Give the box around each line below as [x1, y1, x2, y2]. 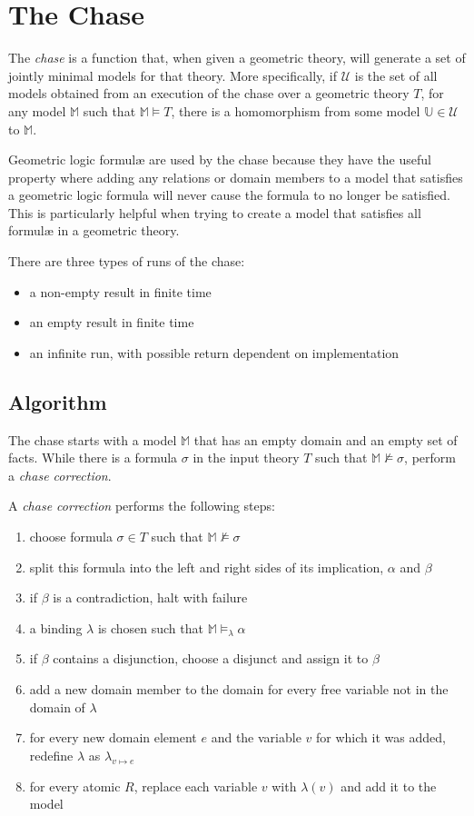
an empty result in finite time [29, 313, 194, 332]
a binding [29, 618, 83, 637]
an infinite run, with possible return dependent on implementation [29, 343, 400, 362]
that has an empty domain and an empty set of [193, 430, 458, 449]
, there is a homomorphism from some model [171, 101, 420, 120]
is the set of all [354, 65, 438, 85]
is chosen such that [97, 618, 203, 637]
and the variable [211, 728, 301, 747]
